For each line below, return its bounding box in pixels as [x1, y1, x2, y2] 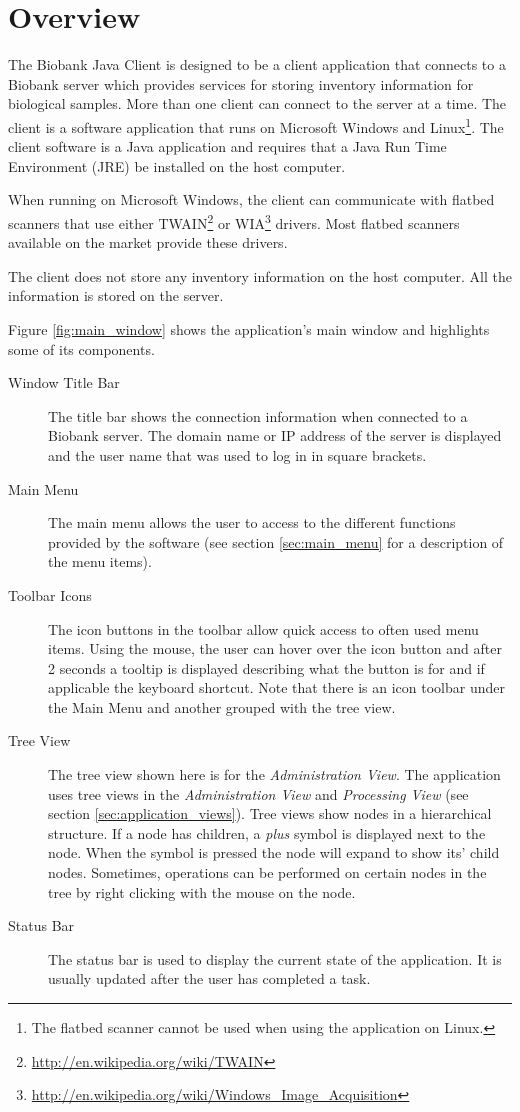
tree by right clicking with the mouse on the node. [48, 881, 356, 902]
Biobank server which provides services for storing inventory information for [8, 73, 474, 94]
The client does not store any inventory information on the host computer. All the [8, 265, 512, 286]
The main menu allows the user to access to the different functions [48, 512, 456, 533]
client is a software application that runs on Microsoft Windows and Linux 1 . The [8, 113, 504, 137]
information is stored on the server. [8, 285, 224, 306]
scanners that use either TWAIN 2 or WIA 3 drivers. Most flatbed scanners [8, 209, 460, 233]
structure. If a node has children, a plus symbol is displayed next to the [48, 822, 486, 843]
